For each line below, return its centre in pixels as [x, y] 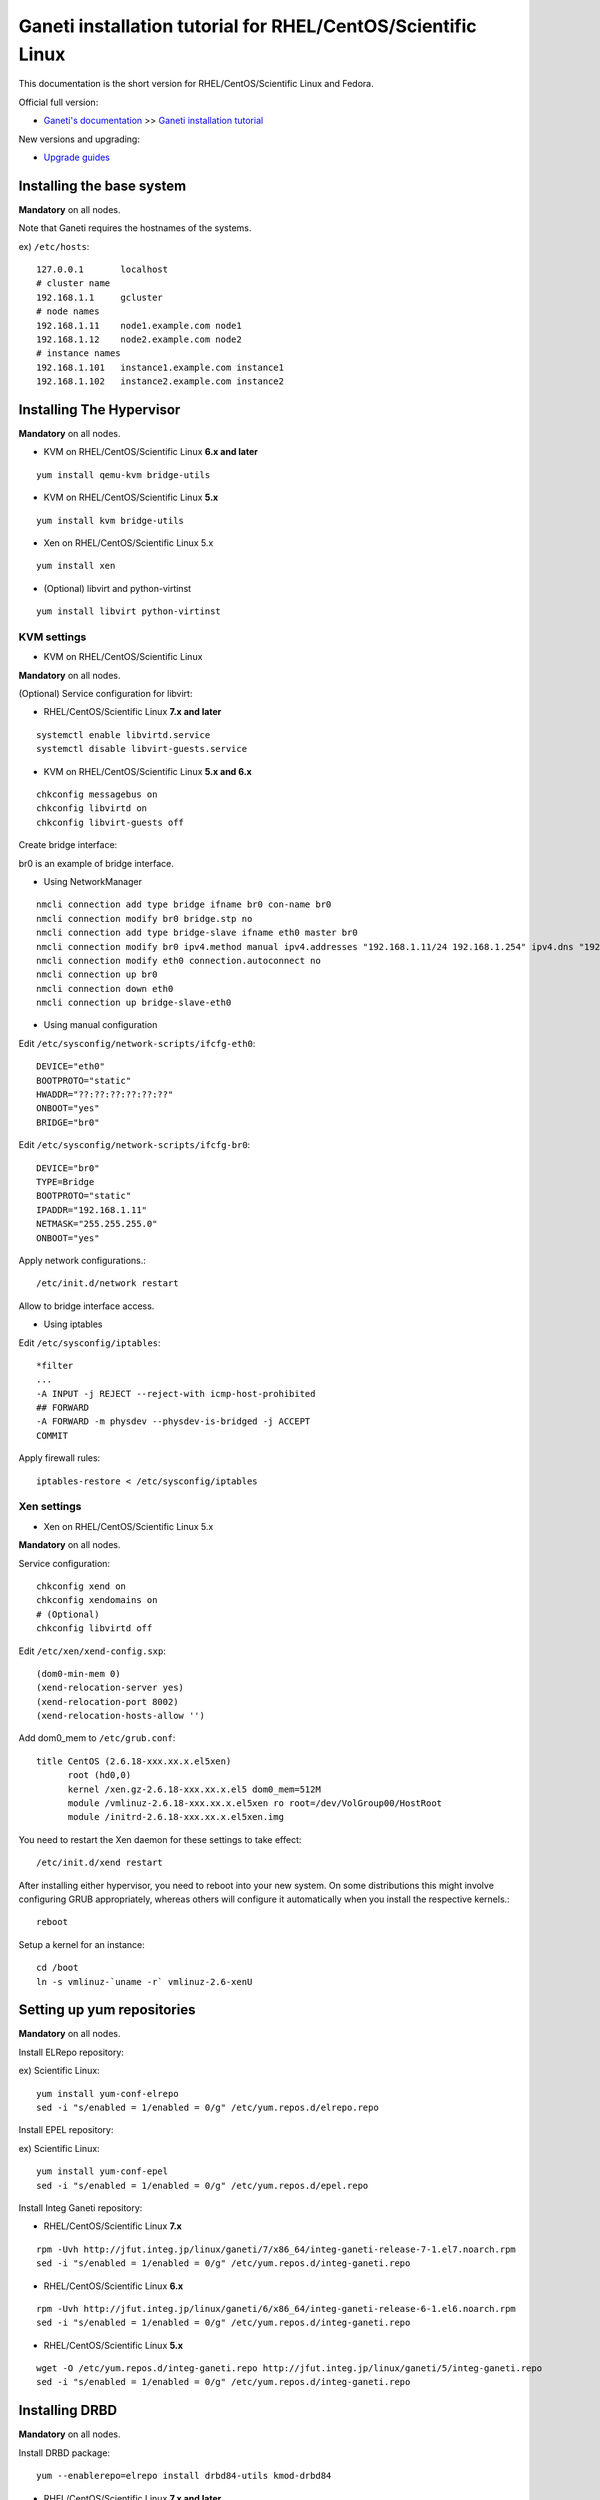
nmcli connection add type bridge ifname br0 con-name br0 [184, 904]
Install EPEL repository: [66, 2130]
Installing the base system [102, 185]
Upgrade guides [76, 157]
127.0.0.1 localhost [102, 269]
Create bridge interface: [68, 845]
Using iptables [73, 1324]
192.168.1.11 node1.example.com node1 [139, 325]
